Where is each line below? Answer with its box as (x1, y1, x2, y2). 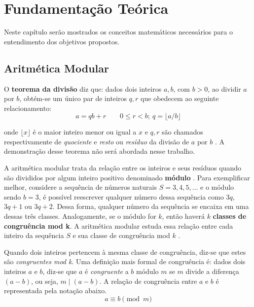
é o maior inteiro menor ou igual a (33, 127, 137, 137)
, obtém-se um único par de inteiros (19, 93, 127, 103)
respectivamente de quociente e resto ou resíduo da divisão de (4, 136, 189, 146)
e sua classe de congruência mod (73, 230, 170, 240)
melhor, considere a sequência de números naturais (4, 182, 157, 192)
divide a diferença (185, 266, 239, 276)
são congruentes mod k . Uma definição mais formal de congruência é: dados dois (4, 256, 246, 267)
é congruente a (85, 266, 129, 276)
